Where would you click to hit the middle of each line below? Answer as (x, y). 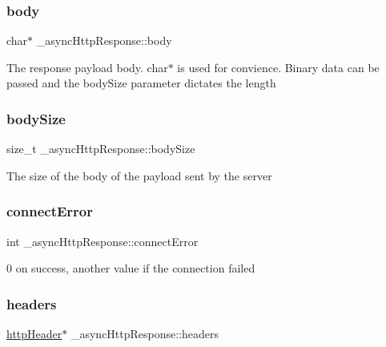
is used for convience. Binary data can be (278, 67)
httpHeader (34, 334)
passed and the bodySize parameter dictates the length (141, 83)
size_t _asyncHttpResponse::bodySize (101, 149)
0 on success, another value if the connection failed (131, 268)
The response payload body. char (87, 67)
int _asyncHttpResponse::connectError (103, 241)
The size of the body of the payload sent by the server (139, 175)
